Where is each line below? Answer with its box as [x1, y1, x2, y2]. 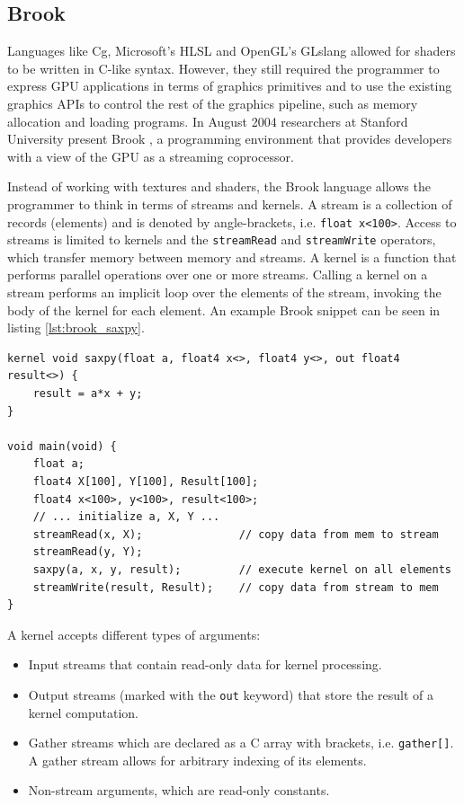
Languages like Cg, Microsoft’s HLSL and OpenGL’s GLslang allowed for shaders [7, 41, 456, 60]
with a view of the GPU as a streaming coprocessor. [7, 146, 294, 165]
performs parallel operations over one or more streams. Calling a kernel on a [7, 265, 428, 284]
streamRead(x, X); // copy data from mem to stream [32, 527, 439, 541]
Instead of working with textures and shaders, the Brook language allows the [7, 177, 431, 196]
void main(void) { [7, 439, 117, 453]
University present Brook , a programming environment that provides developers [7, 129, 452, 148]
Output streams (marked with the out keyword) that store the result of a [28, 685, 433, 703]
